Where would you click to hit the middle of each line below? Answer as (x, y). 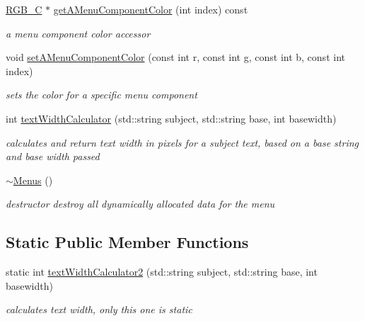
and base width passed (53, 156)
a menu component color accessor (78, 33)
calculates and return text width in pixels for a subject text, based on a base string (182, 142)
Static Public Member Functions (127, 242)
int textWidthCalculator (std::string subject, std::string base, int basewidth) (171, 118)
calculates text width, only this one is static (99, 309)
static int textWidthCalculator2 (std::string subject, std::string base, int (162, 272)
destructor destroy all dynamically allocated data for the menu (140, 204)
